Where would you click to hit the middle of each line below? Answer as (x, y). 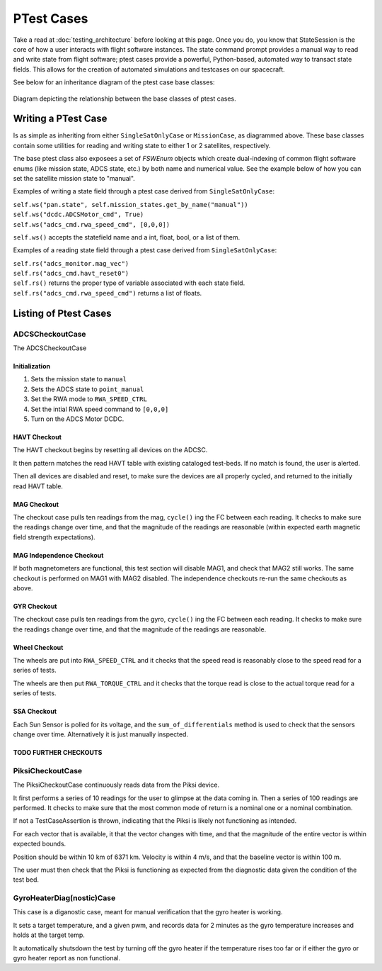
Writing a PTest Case (60, 119)
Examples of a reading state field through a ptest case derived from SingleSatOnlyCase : (145, 250)
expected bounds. (40, 844)
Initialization (32, 366)
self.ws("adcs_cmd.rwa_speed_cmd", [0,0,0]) (92, 224)
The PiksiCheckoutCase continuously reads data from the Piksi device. (116, 785)
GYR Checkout (35, 606)
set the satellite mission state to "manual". (74, 178)
